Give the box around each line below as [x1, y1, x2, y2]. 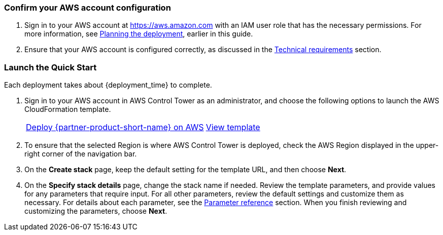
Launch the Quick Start [4, 62, 97, 72]
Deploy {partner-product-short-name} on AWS [26, 122, 204, 133]
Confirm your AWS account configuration [4, 3, 171, 13]
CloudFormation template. [24, 105, 111, 114]
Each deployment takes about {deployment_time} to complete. [4, 81, 212, 90]
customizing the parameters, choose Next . [24, 207, 167, 216]
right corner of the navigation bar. [24, 149, 137, 159]
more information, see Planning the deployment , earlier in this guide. [24, 29, 253, 38]
